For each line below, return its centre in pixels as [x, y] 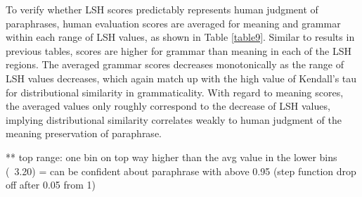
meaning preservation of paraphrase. [84, 133]
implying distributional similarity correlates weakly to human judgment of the [174, 119]
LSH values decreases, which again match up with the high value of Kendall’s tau [181, 78]
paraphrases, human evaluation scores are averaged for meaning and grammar [173, 23]
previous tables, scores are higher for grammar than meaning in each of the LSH [179, 50]
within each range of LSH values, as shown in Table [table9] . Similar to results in [180, 37]
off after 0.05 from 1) [51, 185]
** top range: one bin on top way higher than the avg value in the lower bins [172, 157]
